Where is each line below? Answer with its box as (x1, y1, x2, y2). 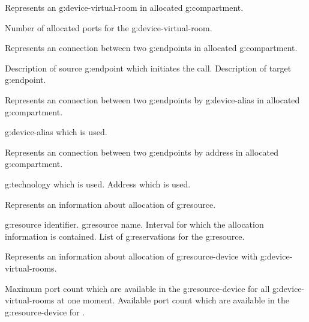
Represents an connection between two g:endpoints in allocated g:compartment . (5, 41, 298, 54)
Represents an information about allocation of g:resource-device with (5, 250, 258, 263)
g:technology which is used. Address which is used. (5, 177, 191, 190)
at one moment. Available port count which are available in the (57, 294, 289, 306)
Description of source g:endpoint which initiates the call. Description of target (5, 61, 292, 74)
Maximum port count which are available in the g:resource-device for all (5, 282, 270, 294)
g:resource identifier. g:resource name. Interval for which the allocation (5, 218, 264, 231)
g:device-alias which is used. (5, 126, 107, 138)
